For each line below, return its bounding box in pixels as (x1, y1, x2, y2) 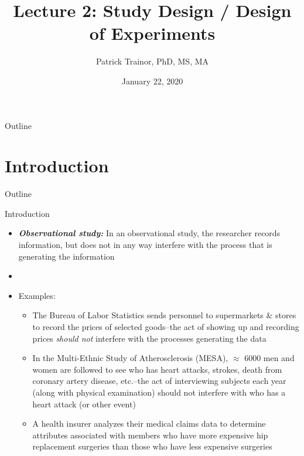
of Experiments (89, 21, 216, 45)
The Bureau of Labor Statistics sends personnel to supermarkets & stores (32, 309, 296, 321)
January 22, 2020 (121, 74, 183, 87)
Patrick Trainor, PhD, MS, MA (95, 55, 209, 67)
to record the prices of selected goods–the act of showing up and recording (32, 320, 299, 332)
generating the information (18, 250, 115, 262)
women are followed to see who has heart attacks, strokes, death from (32, 363, 282, 375)
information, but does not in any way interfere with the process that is (18, 239, 272, 250)
